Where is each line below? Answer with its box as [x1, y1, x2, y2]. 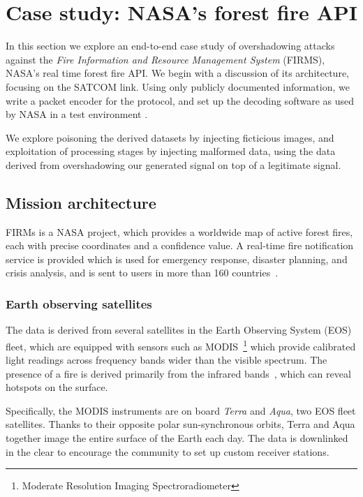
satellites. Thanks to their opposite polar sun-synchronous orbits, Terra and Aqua [6, 417, 355, 431]
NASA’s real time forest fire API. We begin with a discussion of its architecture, [6, 66, 349, 80]
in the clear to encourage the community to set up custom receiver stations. [6, 444, 329, 459]
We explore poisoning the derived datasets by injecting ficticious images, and [6, 130, 334, 144]
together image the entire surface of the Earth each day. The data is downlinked [6, 431, 348, 445]
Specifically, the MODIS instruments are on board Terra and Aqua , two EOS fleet [6, 403, 356, 417]
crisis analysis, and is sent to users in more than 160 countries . [6, 265, 279, 280]
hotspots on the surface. [6, 380, 108, 394]
